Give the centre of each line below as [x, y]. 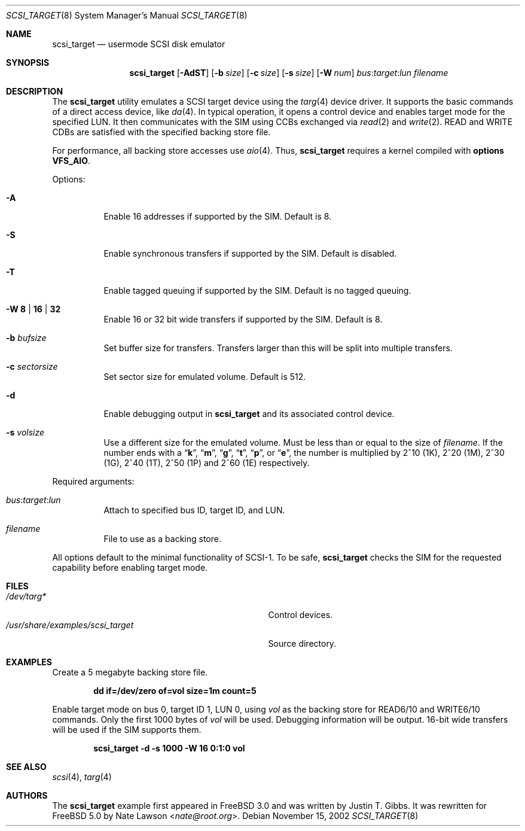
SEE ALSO [26, 767]
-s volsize [25, 432]
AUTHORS [27, 795]
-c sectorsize [32, 366]
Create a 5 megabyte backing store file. [130, 672]
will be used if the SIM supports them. [127, 730]
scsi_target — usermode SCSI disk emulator [139, 44]
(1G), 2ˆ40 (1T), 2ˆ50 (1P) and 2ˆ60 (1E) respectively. [207, 463]
